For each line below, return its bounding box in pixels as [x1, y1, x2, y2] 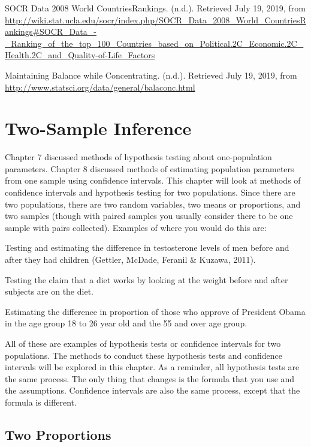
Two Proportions [5, 425, 111, 443]
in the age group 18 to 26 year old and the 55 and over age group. [5, 317, 247, 329]
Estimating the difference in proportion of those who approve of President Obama [5, 305, 306, 317]
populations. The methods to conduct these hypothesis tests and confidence [5, 349, 282, 361]
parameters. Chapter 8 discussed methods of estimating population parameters [5, 162, 294, 175]
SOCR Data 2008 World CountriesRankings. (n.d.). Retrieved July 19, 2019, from [5, 2, 306, 14]
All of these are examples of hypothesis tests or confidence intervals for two [5, 337, 281, 349]
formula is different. [5, 395, 77, 408]
